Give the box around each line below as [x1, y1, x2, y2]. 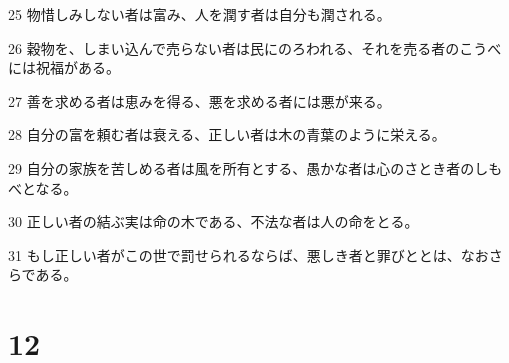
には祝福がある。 [8, 57, 120, 78]
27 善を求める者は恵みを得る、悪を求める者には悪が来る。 [8, 90, 391, 111]
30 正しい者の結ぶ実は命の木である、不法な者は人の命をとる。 [8, 211, 419, 232]
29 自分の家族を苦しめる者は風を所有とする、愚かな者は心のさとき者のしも [8, 157, 503, 178]
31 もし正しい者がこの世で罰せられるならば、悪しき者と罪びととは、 [8, 244, 461, 265]
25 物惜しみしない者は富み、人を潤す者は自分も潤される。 [8, 4, 391, 24]
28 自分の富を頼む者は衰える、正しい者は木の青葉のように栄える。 [8, 124, 446, 145]
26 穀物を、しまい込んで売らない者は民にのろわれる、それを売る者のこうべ [8, 37, 502, 58]
